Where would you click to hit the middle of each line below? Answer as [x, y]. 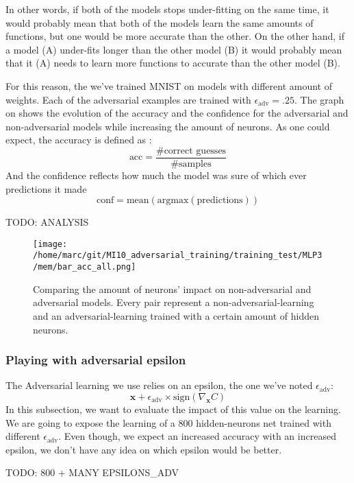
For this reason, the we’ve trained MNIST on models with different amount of [169, 85]
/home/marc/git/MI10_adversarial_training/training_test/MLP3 [178, 256]
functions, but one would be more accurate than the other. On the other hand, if [175, 36]
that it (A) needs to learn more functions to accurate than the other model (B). [173, 63]
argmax [173, 201]
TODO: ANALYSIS [47, 222]
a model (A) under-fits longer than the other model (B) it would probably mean [174, 49]
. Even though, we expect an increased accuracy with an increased [197, 436]
